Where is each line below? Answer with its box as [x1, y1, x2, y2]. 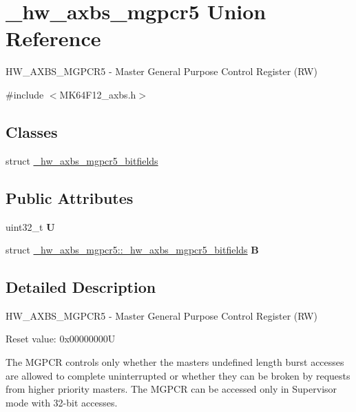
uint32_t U [6, 219, 55, 234]
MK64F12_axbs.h [59, 87, 136, 101]
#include [6, 87, 44, 101]
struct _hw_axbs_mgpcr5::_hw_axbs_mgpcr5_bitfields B [6, 243, 259, 257]
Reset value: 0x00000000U [6, 331, 116, 346]
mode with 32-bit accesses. [6, 395, 118, 409]
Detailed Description [6, 276, 156, 298]
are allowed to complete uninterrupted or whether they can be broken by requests [6, 368, 350, 382]
